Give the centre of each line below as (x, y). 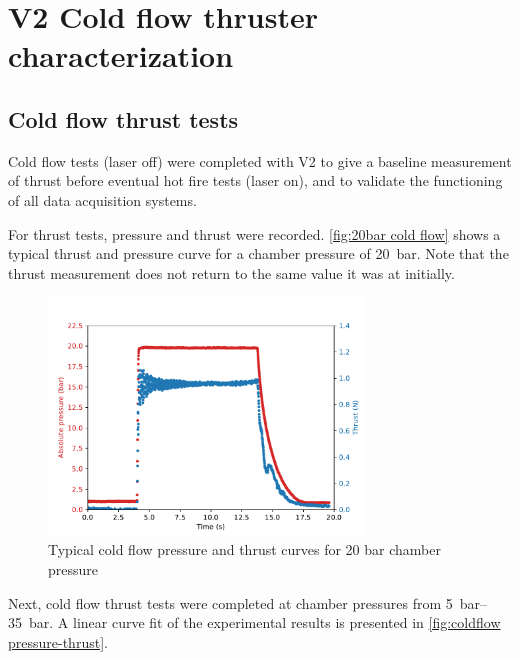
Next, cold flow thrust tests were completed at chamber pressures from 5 (230, 602)
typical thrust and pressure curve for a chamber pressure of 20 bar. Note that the (258, 253)
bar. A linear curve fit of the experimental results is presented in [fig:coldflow (264, 622)
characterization (121, 55)
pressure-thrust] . (58, 641)
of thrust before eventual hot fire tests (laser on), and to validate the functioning (255, 180)
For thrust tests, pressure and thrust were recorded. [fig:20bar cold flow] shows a (254, 233)
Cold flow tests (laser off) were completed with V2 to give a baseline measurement (260, 160)
